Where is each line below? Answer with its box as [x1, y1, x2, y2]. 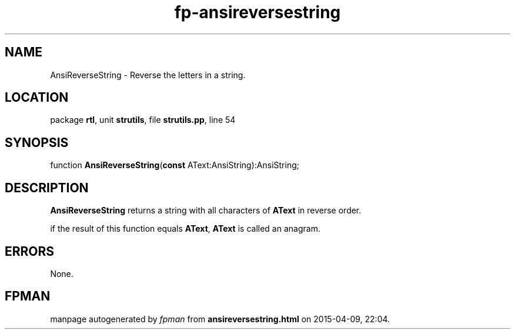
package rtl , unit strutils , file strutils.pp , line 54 [50, 115, 236, 125]
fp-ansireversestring [174, 2, 341, 22]
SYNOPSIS [5, 135, 69, 150]
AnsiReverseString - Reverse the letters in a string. [50, 69, 246, 80]
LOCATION [5, 90, 69, 105]
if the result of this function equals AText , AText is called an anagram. [50, 223, 320, 234]
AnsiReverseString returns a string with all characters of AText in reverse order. [50, 205, 362, 216]
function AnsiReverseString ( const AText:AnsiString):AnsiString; [50, 160, 299, 171]
